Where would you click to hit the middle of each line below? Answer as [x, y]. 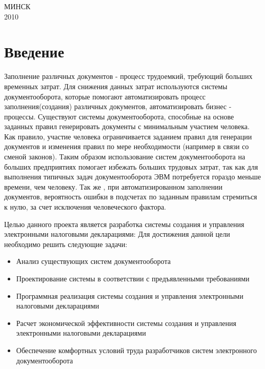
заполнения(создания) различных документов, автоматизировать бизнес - [118, 106]
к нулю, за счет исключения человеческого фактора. [85, 207]
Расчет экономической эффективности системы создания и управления [126, 323]
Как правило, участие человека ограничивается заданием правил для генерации [128, 136]
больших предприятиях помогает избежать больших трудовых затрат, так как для [131, 166]
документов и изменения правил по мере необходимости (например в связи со [127, 146]
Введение [34, 52]
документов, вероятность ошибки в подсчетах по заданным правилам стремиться [131, 197]
